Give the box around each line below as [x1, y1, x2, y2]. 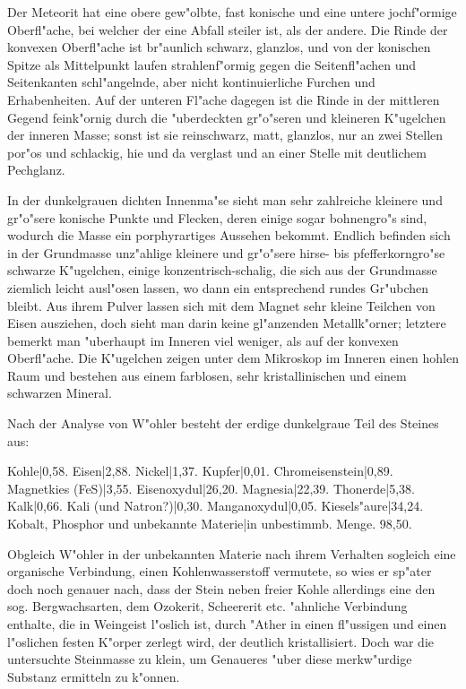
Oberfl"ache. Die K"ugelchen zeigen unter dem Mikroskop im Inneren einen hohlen [7, 349, 460, 367]
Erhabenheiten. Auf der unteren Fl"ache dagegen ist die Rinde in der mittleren [7, 90, 440, 108]
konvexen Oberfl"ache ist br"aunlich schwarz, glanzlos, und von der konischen [7, 38, 431, 56]
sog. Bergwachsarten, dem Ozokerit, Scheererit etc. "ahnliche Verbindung [7, 597, 408, 616]
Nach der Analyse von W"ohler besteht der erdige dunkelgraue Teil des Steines [7, 414, 439, 433]
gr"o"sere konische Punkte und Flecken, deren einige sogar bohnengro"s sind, [7, 208, 427, 227]
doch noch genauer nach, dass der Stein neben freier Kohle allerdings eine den [7, 579, 436, 598]
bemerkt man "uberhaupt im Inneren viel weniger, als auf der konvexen [7, 331, 399, 349]
